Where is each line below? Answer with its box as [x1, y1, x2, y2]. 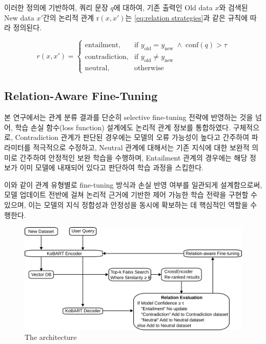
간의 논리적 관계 [43, 12, 94, 23]
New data [4, 12, 34, 23]
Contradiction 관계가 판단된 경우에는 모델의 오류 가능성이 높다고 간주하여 [15, 132, 250, 143]
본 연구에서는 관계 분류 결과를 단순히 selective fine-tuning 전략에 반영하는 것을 [4, 112, 253, 123]
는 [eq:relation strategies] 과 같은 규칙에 [125, 12, 248, 23]
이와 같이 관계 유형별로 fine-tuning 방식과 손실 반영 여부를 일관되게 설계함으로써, [4, 179, 262, 190]
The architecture [25, 332, 77, 342]
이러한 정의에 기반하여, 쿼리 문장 [4, 2, 108, 12]
